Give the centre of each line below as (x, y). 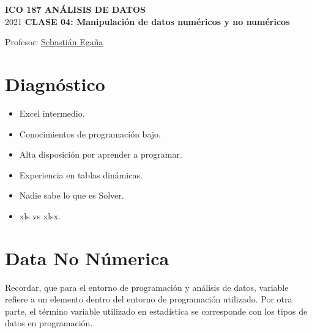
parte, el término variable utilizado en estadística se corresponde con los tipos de (156, 311)
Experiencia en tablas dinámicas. (81, 174)
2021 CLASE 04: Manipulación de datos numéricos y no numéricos (147, 21)
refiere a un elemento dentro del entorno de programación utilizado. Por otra (149, 299)
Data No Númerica (87, 258)
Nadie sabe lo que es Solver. (72, 195)
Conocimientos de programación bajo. (90, 134)
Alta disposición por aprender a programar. (101, 154)
